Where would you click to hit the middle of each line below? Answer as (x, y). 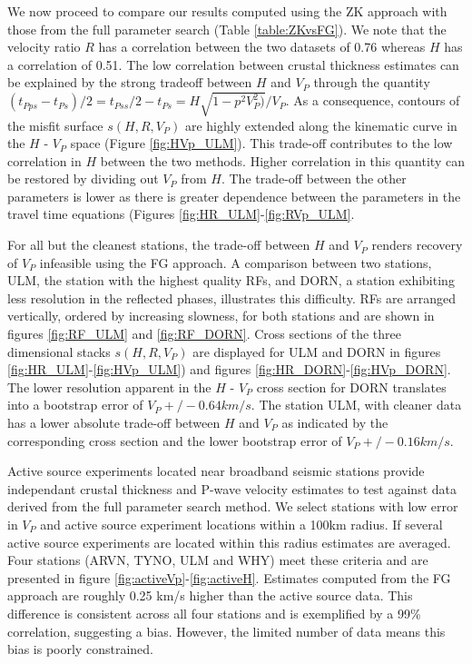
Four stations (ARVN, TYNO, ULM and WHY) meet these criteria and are (218, 560)
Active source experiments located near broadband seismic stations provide (216, 471)
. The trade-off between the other (314, 178)
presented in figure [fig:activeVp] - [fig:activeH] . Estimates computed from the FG (229, 577)
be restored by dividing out (83, 178)
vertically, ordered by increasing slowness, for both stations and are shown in (221, 316)
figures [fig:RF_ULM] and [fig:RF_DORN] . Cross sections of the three (204, 334)
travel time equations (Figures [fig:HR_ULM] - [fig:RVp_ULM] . (181, 214)
